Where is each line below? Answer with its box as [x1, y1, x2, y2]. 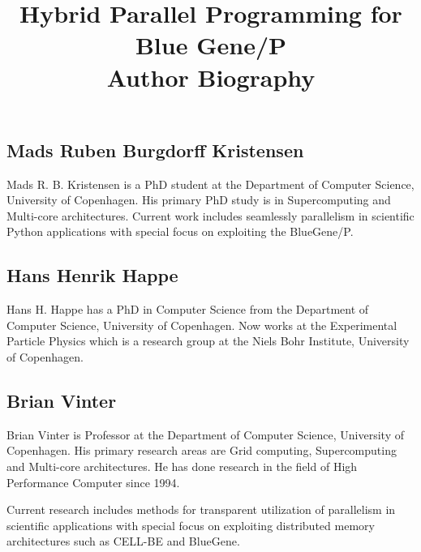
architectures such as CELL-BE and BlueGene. [6, 533, 240, 550]
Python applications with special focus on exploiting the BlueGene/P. [6, 223, 354, 240]
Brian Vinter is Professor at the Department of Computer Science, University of [6, 426, 404, 443]
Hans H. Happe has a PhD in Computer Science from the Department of [6, 301, 369, 318]
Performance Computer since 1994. [6, 473, 180, 490]
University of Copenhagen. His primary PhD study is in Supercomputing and [6, 191, 391, 208]
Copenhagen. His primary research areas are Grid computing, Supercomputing [6, 442, 397, 459]
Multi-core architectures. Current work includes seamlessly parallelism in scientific [6, 207, 415, 224]
